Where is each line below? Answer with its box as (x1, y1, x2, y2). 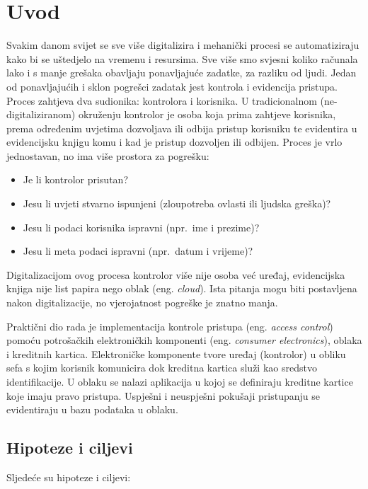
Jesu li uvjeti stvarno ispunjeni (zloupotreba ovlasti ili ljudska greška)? (23, 196, 331, 211)
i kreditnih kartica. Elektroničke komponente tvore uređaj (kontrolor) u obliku (6, 346, 346, 361)
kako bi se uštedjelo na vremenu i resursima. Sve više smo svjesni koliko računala (6, 51, 358, 66)
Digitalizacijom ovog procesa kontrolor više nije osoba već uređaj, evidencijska (6, 267, 345, 282)
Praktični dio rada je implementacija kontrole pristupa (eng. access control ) (6, 318, 333, 333)
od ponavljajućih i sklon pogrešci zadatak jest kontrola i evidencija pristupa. (6, 79, 338, 93)
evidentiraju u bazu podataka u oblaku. (6, 402, 178, 417)
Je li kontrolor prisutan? (23, 172, 128, 187)
